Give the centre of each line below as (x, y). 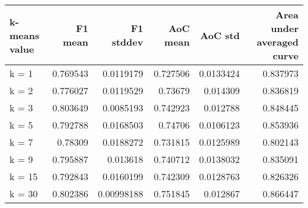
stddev (127, 42)
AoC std (220, 35)
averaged (277, 42)
